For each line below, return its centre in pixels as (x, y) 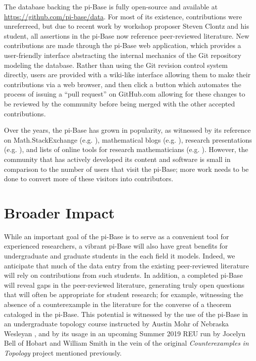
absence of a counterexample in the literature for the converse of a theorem (118, 304)
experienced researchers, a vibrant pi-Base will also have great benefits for (116, 246)
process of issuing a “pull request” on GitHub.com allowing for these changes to (125, 94)
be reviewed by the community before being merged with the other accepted (120, 103)
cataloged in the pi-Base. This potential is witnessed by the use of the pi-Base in (126, 314)
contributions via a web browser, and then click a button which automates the (123, 84)
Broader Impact (59, 212)
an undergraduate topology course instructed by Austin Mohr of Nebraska (116, 324)
